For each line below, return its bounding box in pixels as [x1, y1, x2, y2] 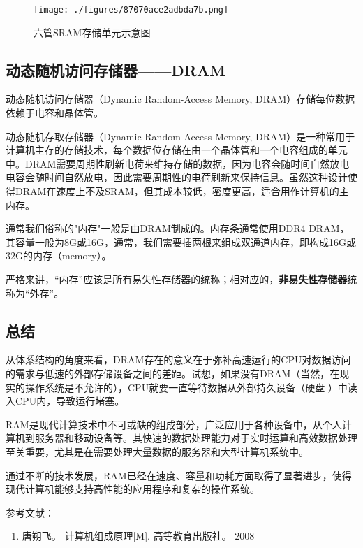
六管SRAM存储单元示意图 [34, 24, 151, 39]
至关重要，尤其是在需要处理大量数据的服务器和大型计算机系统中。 [6, 444, 309, 459]
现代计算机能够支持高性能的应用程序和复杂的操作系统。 [6, 482, 260, 496]
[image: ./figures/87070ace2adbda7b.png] [34, 5, 229, 15]
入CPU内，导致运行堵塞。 [6, 394, 125, 408]
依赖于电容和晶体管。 [6, 106, 103, 120]
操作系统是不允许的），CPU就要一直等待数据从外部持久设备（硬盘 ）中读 [24, 380, 357, 394]
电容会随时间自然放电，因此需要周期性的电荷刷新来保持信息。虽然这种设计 [6, 170, 348, 185]
